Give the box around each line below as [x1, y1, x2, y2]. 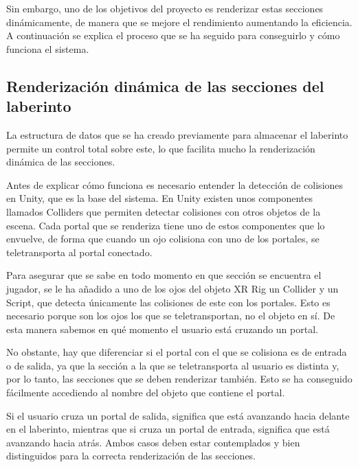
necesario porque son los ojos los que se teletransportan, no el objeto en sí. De [6, 308, 335, 323]
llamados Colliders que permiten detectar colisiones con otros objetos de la [6, 204, 321, 218]
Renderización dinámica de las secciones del [6, 75, 324, 96]
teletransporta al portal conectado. [6, 244, 153, 259]
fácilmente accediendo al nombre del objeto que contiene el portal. [6, 385, 285, 400]
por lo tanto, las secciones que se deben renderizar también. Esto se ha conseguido [6, 372, 353, 386]
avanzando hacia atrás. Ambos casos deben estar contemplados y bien [6, 435, 300, 449]
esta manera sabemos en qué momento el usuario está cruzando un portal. [6, 321, 318, 336]
